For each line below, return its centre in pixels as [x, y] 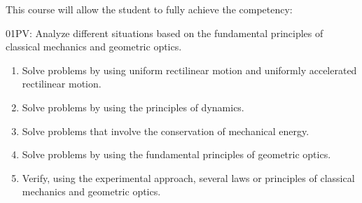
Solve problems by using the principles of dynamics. [133, 107]
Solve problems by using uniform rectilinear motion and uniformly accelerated [189, 70]
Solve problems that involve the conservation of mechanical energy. [166, 131]
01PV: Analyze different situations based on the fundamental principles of [165, 33]
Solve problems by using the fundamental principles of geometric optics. [176, 154]
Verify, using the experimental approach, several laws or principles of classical [188, 177]
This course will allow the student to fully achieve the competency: [149, 9]
